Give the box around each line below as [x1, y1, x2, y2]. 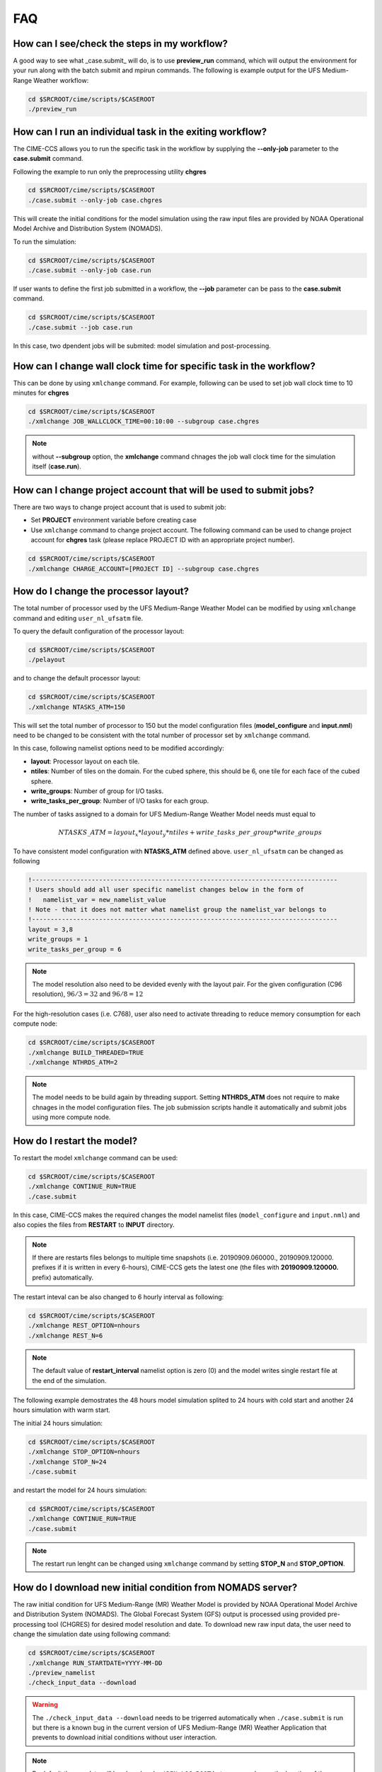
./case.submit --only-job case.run [28, 267, 151, 274]
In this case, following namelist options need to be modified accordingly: [13, 744, 224, 753]
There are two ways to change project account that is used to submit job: [13, 503, 226, 512]
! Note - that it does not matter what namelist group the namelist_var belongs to [28, 906, 327, 914]
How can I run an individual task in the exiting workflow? [13, 125, 267, 138]
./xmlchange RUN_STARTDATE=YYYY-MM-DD [28, 1659, 163, 1667]
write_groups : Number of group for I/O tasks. [30, 787, 164, 795]
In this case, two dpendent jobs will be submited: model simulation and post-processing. [13, 341, 272, 350]
